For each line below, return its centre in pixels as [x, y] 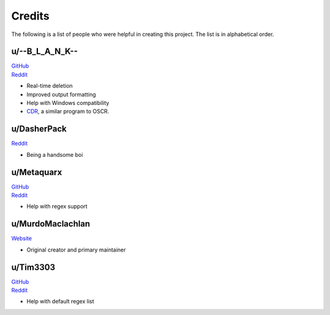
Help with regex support [57, 206]
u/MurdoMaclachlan [51, 224]
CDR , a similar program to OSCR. [68, 111]
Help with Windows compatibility [68, 103]
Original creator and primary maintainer [76, 250]
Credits [31, 16]
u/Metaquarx [37, 172]
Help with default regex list [61, 302]
